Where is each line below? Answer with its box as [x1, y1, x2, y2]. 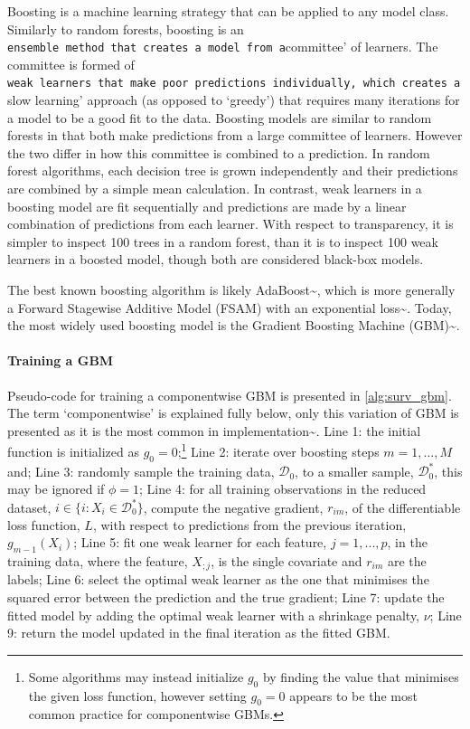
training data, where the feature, [7, 552, 188, 571]
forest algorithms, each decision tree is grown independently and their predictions [7, 161, 458, 180]
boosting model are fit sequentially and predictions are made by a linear [7, 196, 407, 215]
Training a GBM [7, 351, 114, 370]
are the [387, 552, 427, 571]
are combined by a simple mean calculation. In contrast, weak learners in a [7, 179, 422, 198]
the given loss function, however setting [28, 686, 247, 705]
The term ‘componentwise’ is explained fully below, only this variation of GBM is [7, 403, 459, 422]
